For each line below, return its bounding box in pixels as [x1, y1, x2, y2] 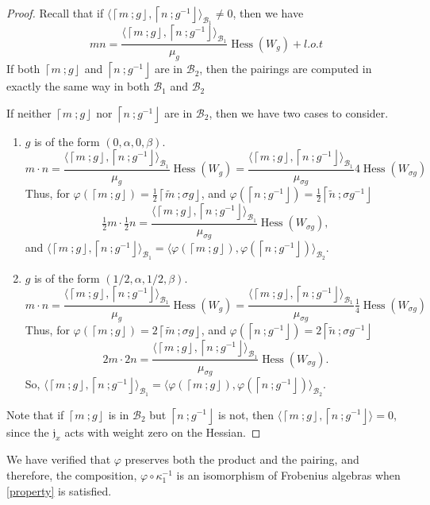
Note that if [6, 406, 64, 422]
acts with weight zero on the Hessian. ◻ [64, 423, 261, 440]
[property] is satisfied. [6, 482, 112, 499]
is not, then [218, 406, 275, 422]
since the [6, 423, 49, 440]
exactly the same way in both [6, 78, 150, 94]
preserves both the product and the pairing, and [125, 451, 359, 468]
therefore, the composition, [6, 466, 137, 483]
